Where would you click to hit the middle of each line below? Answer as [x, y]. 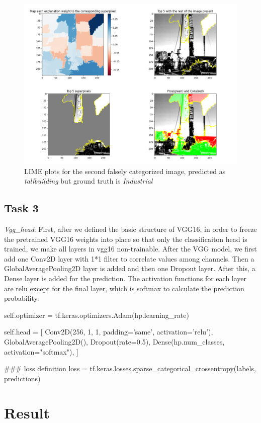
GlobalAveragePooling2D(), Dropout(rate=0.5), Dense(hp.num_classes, [114, 341]
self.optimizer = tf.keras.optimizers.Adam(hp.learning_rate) [97, 315]
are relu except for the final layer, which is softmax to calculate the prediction [124, 288]
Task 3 [21, 208]
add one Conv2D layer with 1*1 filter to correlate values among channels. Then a [129, 258]
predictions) [22, 378]
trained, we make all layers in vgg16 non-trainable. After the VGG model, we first [130, 249]
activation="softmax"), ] [41, 351]
